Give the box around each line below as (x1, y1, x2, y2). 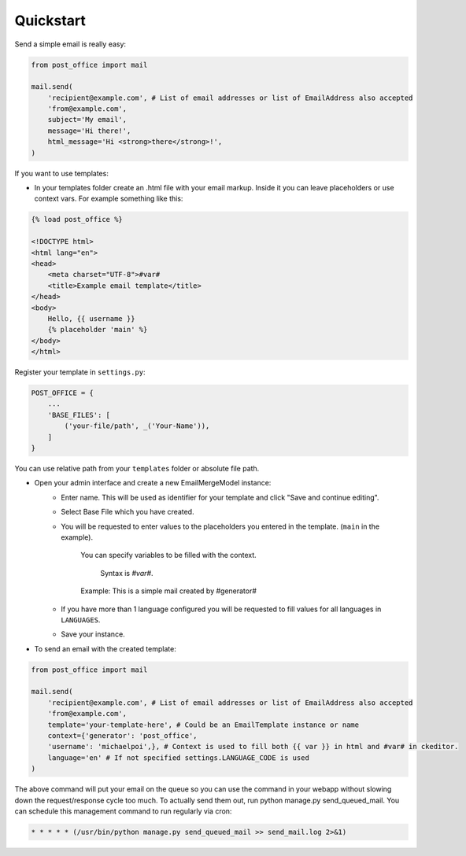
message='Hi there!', (47, 126, 131, 135)
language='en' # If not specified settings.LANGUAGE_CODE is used (47, 753, 310, 762)
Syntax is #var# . (100, 568, 153, 577)
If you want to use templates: (14, 168, 109, 178)
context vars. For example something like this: (34, 194, 183, 204)
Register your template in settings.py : (14, 367, 146, 377)
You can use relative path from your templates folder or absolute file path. (14, 464, 260, 473)
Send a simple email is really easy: (14, 39, 126, 49)
